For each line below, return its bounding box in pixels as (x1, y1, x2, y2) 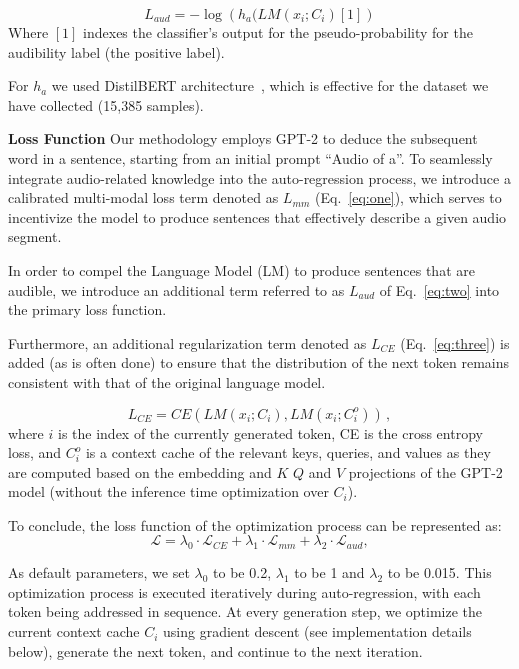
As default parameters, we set (8, 562, 190, 583)
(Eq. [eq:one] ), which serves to (315, 187, 502, 208)
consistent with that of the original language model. (8, 371, 326, 392)
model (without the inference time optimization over (8, 481, 329, 502)
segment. (8, 226, 62, 247)
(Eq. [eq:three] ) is (400, 332, 510, 353)
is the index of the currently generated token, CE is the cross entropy (57, 422, 483, 443)
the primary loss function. (8, 299, 167, 320)
